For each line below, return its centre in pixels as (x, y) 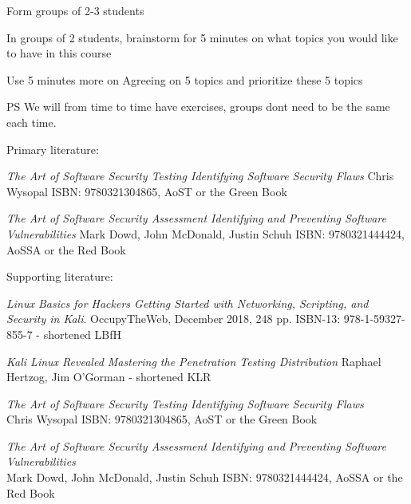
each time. (32, 122)
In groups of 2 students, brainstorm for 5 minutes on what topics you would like (202, 37)
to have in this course (59, 53)
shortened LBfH (82, 334)
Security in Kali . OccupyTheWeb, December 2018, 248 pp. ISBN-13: (174, 319)
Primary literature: (53, 149)
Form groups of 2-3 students (75, 10)
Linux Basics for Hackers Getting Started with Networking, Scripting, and (188, 303)
